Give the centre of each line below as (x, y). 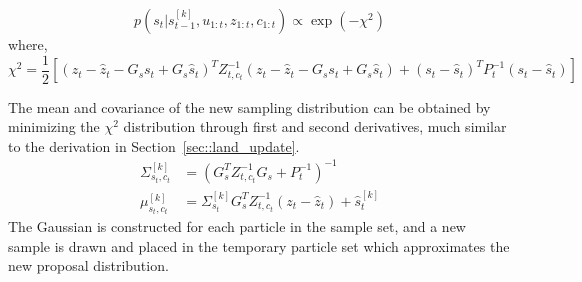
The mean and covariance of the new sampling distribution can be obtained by (249, 106)
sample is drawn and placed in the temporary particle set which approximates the (259, 245)
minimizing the (54, 126)
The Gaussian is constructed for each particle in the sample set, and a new (237, 226)
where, (28, 44)
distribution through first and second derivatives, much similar (315, 126)
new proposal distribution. (88, 265)
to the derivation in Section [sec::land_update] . (154, 145)
